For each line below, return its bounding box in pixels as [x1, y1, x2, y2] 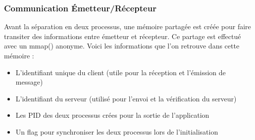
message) [15, 77, 43, 87]
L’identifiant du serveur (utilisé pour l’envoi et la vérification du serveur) [15, 93, 237, 103]
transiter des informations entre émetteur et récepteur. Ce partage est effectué [4, 31, 241, 41]
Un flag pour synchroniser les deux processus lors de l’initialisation [15, 126, 218, 137]
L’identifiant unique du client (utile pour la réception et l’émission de [15, 67, 226, 77]
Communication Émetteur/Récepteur [4, 1, 156, 14]
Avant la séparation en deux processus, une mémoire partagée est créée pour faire [4, 21, 251, 32]
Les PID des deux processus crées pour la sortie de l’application [15, 110, 209, 120]
